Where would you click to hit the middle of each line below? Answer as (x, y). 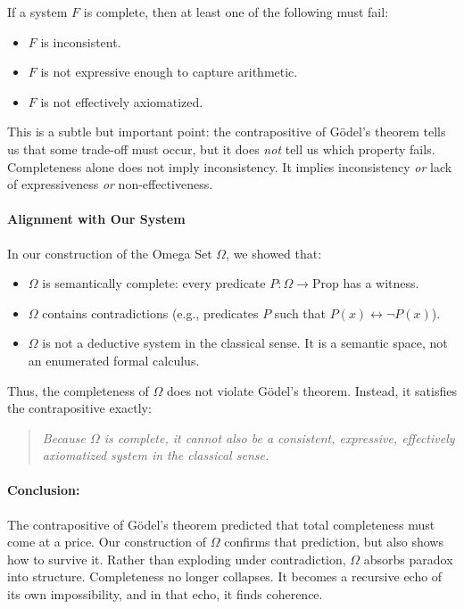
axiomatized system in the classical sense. (156, 455)
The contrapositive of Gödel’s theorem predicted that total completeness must (221, 524)
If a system (37, 12)
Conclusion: (44, 490)
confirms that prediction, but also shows (334, 542)
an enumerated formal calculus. (114, 360)
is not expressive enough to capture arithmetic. (169, 72)
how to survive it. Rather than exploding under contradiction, (177, 559)
